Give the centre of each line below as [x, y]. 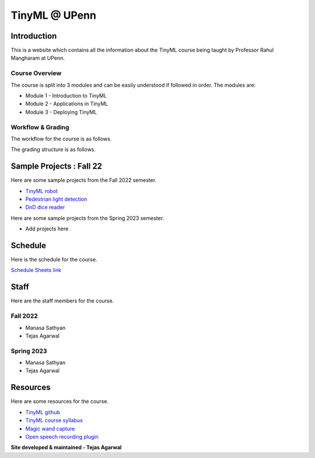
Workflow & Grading [40, 127]
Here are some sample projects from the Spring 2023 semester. [87, 218]
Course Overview [36, 73]
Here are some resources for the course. [60, 401]
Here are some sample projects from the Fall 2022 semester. [84, 180]
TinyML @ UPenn [53, 15]
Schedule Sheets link [36, 270]
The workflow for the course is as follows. [61, 139]
